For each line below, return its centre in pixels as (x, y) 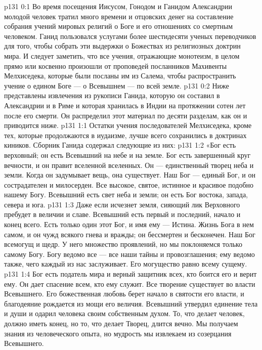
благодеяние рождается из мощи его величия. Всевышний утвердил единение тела (131, 303)
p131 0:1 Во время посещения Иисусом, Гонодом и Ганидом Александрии (118, 6)
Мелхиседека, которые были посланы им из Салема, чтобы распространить (120, 76)
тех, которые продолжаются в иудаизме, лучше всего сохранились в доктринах (125, 135)
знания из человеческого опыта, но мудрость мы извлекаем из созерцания (118, 333)
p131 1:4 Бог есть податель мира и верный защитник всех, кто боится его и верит (130, 274)
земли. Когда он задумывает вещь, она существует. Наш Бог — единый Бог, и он (130, 175)
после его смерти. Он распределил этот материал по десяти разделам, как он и (126, 115)
